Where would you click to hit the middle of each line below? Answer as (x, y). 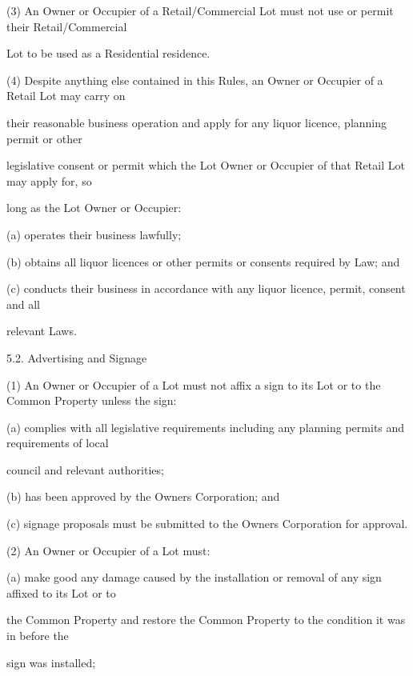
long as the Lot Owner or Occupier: (94, 208)
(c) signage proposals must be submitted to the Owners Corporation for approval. (207, 524)
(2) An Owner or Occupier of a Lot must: (108, 550)
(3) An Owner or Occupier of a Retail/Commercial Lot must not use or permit (200, 10)
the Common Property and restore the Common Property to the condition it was (206, 620)
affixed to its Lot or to (61, 592)
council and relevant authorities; (85, 469)
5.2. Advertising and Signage (77, 357)
